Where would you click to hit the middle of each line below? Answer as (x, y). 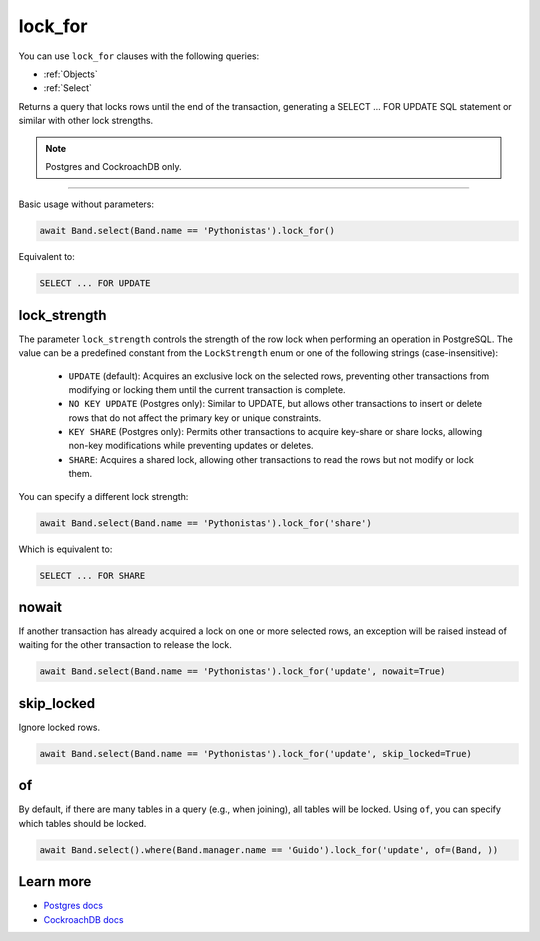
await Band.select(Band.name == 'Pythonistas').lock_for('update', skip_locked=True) (255, 753)
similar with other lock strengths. (86, 121)
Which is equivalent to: (65, 549)
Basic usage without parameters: (86, 204)
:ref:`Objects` (71, 74)
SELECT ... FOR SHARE (92, 575)
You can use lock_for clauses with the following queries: (139, 56)
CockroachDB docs (83, 919)
